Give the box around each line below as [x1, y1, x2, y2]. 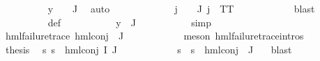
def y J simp [47, 15, 212, 29]
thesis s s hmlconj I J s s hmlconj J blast [5, 42, 292, 56]
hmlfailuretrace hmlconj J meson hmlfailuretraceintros [5, 28, 304, 43]
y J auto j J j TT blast [47, 1, 315, 15]
